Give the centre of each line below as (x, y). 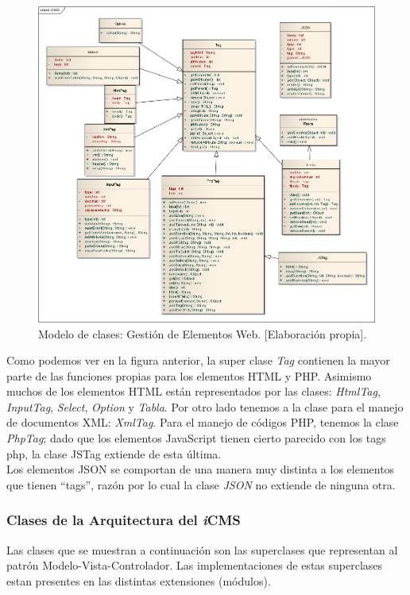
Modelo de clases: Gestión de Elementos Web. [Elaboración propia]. (203, 333)
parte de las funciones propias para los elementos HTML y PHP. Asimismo (189, 375)
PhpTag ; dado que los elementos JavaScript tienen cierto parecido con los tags (196, 438)
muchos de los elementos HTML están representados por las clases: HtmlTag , (193, 391)
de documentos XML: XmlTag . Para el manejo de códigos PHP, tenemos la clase (203, 422)
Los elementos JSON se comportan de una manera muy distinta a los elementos (201, 469)
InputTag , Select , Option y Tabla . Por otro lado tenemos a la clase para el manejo (205, 406)
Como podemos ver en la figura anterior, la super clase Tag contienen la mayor (198, 360)
